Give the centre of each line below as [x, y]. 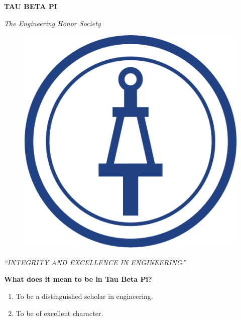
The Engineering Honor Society [52, 23]
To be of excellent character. [59, 313]
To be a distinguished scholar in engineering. [84, 296]
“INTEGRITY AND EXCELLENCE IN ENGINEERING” [95, 262]
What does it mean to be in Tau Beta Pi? [78, 279]
